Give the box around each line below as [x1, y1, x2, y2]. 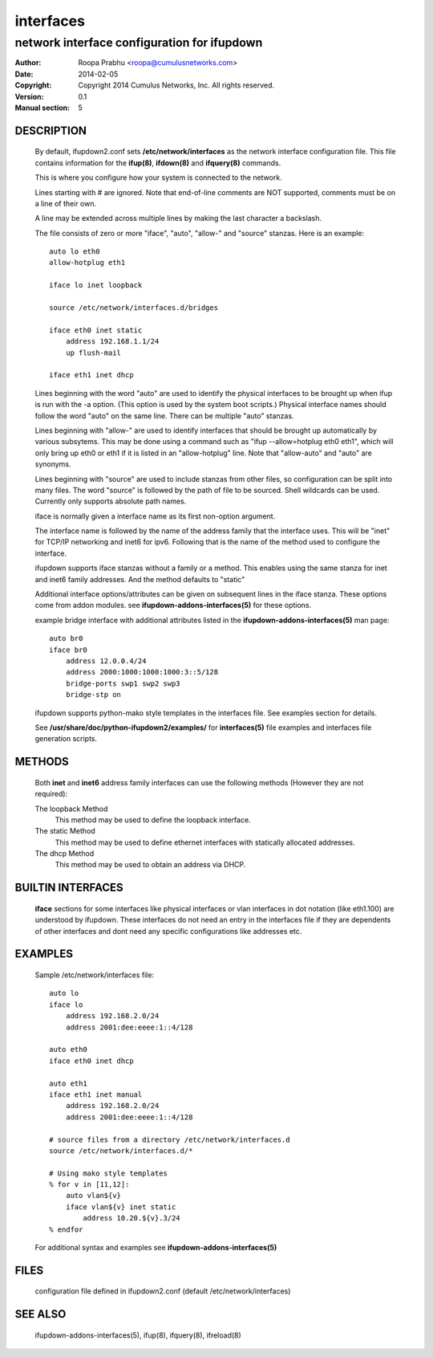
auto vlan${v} [65, 1191, 122, 1200]
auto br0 [49, 634, 83, 643]
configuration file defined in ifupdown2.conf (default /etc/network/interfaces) [34, 1286, 291, 1296]
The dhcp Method [34, 849, 95, 858]
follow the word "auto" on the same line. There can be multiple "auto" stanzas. [34, 410, 294, 421]
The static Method [34, 826, 95, 836]
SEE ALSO [14, 1307, 67, 1321]
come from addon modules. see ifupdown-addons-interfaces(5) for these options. [34, 601, 312, 610]
